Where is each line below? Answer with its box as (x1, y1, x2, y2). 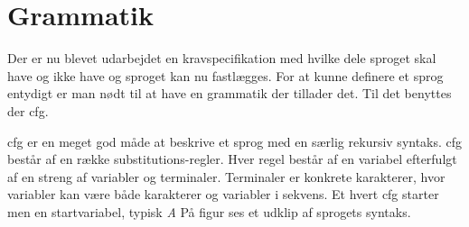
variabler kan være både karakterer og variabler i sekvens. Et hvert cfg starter (7, 185, 439, 204)
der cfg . (7, 101, 49, 120)
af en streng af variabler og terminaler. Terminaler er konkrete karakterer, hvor (7, 167, 446, 186)
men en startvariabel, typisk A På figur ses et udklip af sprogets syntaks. (7, 202, 411, 221)
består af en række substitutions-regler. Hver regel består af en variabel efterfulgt (7, 150, 457, 168)
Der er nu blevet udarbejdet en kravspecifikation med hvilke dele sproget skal (7, 49, 436, 68)
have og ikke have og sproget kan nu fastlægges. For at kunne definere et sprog (7, 66, 444, 85)
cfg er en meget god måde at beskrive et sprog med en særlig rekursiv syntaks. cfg (7, 132, 463, 150)
